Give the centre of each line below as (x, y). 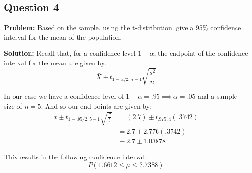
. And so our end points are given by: (96, 105)
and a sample (218, 96)
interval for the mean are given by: (55, 62)
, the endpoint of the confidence (201, 53)
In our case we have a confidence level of (64, 96)
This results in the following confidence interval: (75, 156)
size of (13, 105)
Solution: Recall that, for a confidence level (70, 53)
